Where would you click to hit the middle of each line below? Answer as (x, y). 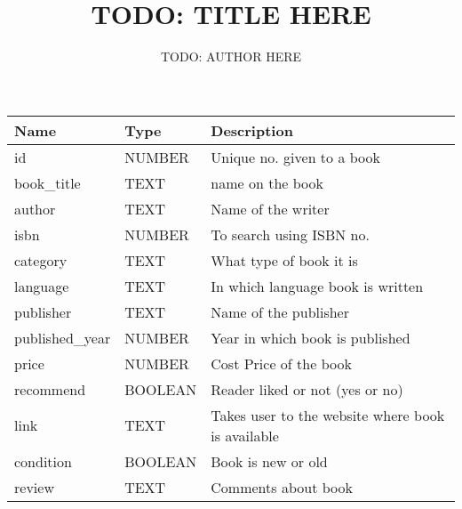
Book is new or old (269, 461)
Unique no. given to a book (295, 157)
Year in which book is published (311, 337)
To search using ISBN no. (290, 234)
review (34, 487)
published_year (63, 337)
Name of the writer (270, 208)
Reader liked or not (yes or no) (307, 389)
